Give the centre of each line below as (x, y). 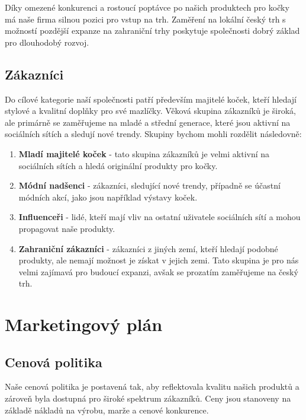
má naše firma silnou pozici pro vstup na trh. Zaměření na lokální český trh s (145, 19)
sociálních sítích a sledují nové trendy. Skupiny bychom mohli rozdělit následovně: (153, 134)
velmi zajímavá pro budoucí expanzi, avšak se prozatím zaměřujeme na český (158, 271)
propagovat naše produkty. (67, 228)
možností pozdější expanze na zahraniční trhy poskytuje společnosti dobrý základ (152, 31)
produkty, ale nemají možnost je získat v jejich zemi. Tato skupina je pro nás (159, 260)
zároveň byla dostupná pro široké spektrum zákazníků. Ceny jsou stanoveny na (148, 398)
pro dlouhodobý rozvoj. (47, 42)
